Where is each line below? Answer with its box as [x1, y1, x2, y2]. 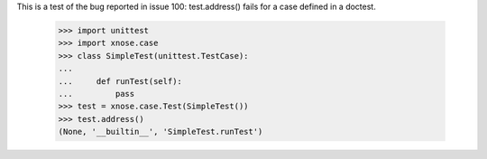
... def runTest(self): [58, 76, 182, 86]
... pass [58, 89, 135, 98]
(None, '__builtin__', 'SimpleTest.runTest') [58, 126, 263, 137]
